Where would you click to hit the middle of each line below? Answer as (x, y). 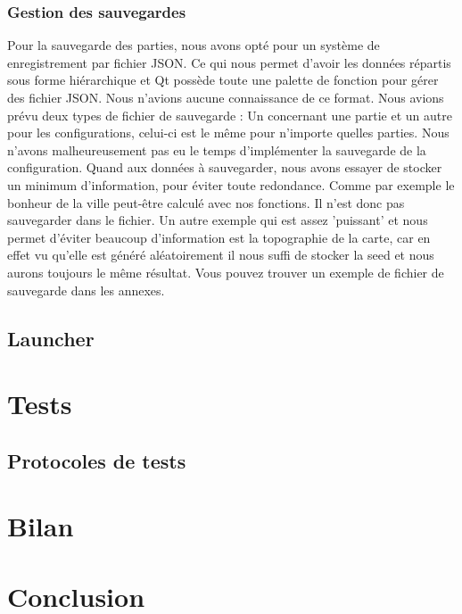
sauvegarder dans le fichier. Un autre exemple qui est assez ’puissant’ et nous (218, 220)
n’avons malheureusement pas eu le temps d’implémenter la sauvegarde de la (217, 149)
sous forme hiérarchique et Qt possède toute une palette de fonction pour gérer (223, 80)
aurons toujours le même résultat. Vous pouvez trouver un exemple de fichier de (226, 272)
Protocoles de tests (97, 460)
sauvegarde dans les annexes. (86, 290)
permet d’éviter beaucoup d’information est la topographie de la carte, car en (219, 237)
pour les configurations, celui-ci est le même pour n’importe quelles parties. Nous (228, 133)
